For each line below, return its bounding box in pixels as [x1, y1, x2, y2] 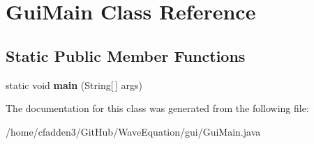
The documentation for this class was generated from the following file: [6, 101, 309, 115]
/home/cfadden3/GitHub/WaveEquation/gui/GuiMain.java [6, 124, 261, 138]
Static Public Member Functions [6, 45, 246, 66]
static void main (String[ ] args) [6, 77, 142, 92]
